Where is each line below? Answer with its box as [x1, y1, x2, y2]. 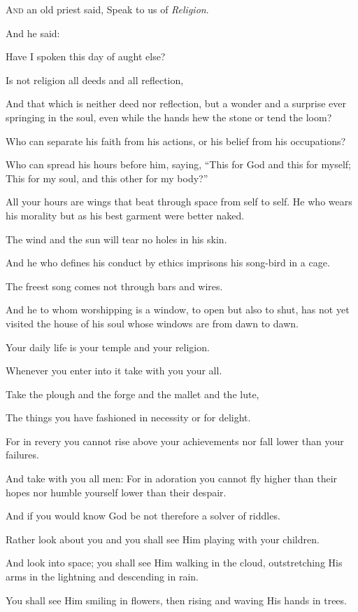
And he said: [6, 25, 60, 40]
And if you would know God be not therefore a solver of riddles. [6, 508, 280, 523]
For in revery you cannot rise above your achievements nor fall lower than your [6, 433, 344, 448]
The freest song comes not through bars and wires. [6, 278, 223, 293]
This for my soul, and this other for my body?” [6, 170, 208, 185]
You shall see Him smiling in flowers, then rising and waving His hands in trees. [6, 592, 347, 607]
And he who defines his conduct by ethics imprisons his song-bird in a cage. [6, 255, 330, 270]
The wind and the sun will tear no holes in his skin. [6, 231, 227, 246]
